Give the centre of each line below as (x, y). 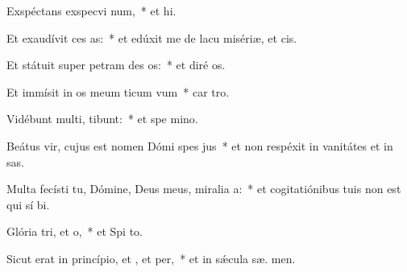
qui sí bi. (28, 204)
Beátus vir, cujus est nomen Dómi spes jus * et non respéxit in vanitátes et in (200, 145)
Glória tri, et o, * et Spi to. (75, 231)
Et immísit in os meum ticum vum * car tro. (118, 91)
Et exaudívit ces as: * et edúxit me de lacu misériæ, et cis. (152, 37)
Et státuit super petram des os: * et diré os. (116, 65)
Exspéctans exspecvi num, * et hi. (91, 10)
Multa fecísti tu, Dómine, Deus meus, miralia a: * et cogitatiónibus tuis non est (204, 189)
